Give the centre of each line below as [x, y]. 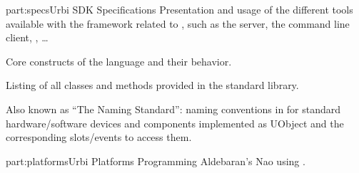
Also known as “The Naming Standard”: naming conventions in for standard [173, 109]
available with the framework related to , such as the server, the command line [178, 23]
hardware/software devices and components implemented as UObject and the [175, 123]
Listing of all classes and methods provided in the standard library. [152, 85]
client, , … [27, 37]
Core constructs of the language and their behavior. [119, 61]
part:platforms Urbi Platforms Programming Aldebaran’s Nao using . [156, 161]
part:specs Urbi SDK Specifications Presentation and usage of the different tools [179, 9]
